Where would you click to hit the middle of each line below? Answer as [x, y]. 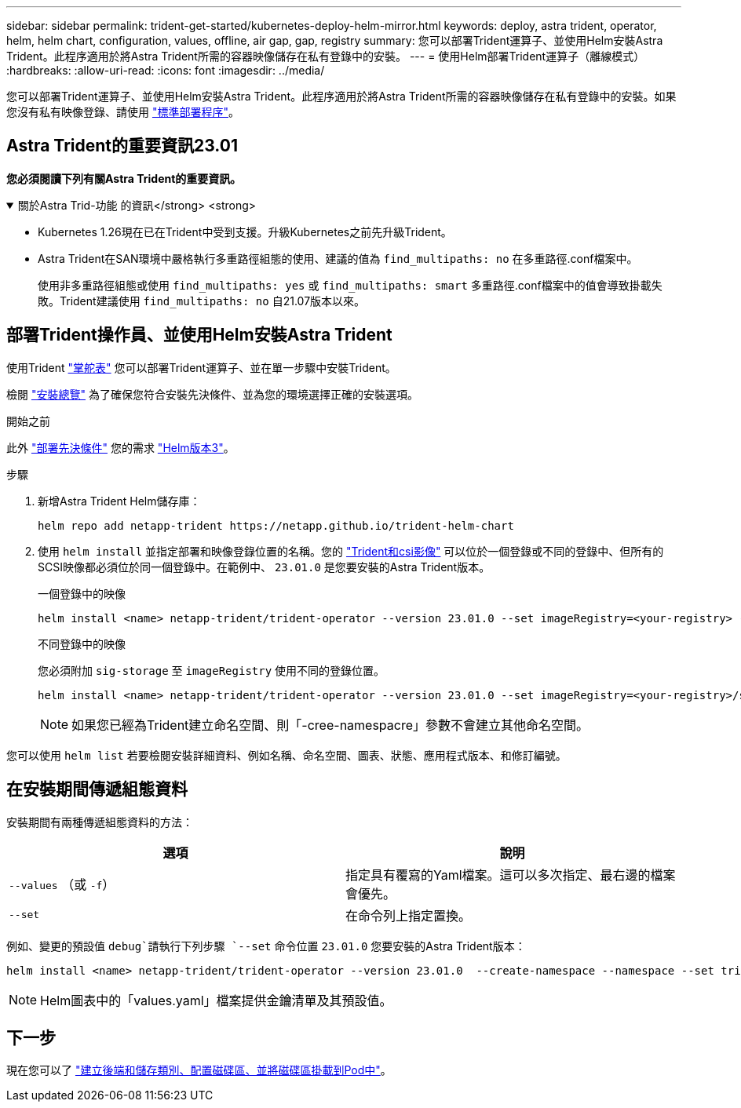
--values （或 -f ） [62, 884]
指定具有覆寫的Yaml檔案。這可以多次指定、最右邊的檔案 [511, 875]
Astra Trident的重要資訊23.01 [122, 146]
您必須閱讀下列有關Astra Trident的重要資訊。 [124, 178]
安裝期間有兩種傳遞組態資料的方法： [100, 822]
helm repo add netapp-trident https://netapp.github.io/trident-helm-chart [276, 525]
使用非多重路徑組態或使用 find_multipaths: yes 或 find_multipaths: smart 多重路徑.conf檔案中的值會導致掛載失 [350, 285]
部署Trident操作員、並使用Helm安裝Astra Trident [199, 335]
